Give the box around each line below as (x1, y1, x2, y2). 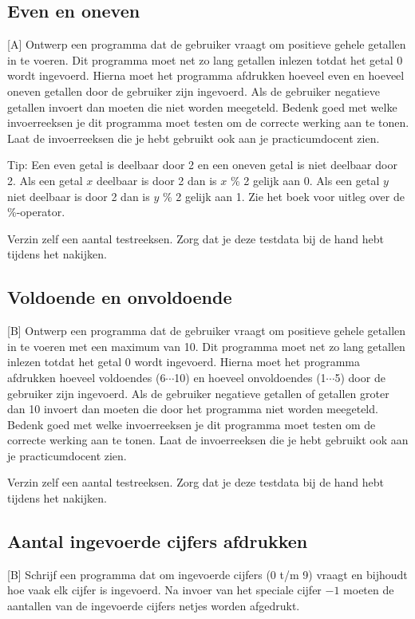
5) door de (334, 369, 385, 385)
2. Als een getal (7, 172, 83, 188)
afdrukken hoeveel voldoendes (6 (7, 369, 166, 385)
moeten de (343, 582, 394, 598)
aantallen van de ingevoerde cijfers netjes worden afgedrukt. (7, 597, 300, 614)
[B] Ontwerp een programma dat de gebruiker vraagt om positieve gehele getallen (7, 322, 406, 339)
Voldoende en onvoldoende (7, 285, 232, 309)
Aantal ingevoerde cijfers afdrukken (7, 529, 308, 554)
